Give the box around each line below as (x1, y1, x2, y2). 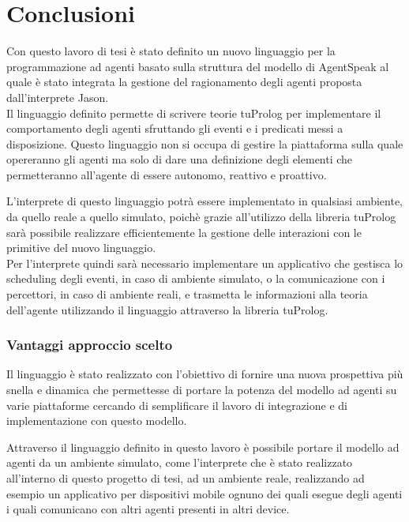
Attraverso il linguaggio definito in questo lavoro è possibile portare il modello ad (6, 438, 400, 455)
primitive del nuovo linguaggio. (6, 239, 156, 256)
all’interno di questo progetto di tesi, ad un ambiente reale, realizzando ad (6, 470, 365, 486)
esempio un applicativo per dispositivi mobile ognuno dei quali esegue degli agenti (6, 485, 403, 501)
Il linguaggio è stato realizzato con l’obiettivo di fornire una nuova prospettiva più (6, 366, 403, 382)
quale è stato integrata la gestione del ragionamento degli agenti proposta (6, 73, 362, 90)
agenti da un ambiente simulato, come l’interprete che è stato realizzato (6, 454, 353, 471)
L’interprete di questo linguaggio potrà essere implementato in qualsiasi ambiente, (6, 193, 403, 209)
